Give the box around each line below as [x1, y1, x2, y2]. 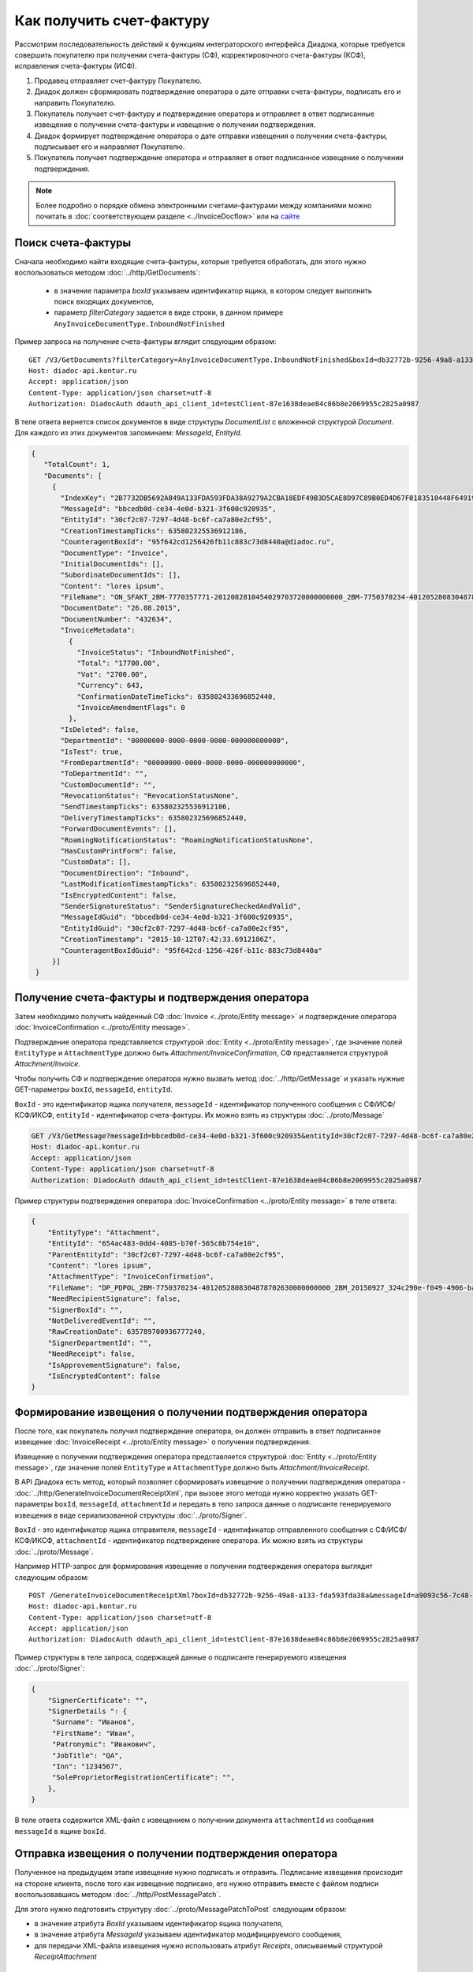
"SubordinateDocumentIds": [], [60, 570, 181, 580]
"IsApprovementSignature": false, [47, 1361, 181, 1369]
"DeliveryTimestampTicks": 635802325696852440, [60, 813, 248, 822]
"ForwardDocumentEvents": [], [60, 824, 177, 834]
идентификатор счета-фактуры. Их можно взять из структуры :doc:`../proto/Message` [95, 1110, 385, 1119]
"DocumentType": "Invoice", [60, 548, 169, 558]
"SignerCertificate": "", [47, 1696, 148, 1705]
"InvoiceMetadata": [60, 626, 136, 635]
